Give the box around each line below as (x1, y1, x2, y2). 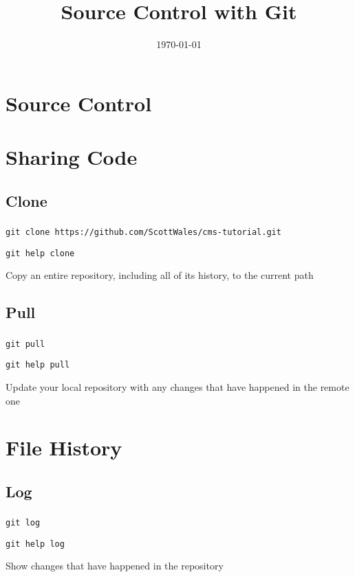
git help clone (6, 248, 75, 258)
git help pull (6, 360, 70, 370)
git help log (6, 539, 65, 549)
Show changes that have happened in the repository (6, 558, 224, 573)
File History (6, 433, 122, 462)
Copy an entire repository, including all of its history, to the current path (6, 268, 314, 282)
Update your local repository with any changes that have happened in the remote (6, 379, 349, 394)
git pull (6, 339, 45, 349)
